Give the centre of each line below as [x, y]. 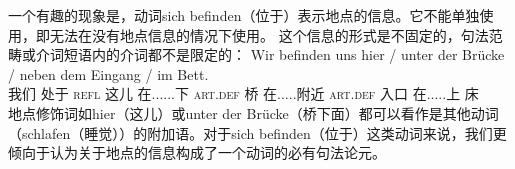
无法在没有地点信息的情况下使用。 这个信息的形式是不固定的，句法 [269, 34]
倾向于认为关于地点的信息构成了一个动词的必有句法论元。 [197, 152]
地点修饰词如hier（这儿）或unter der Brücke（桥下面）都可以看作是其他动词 [253, 112]
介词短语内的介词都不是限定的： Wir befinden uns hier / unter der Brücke [270, 54]
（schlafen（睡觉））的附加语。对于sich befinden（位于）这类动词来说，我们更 [257, 132]
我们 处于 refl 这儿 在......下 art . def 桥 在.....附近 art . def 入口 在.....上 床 [243, 93]
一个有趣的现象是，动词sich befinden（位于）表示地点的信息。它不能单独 [244, 15]
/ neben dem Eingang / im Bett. [108, 73]
